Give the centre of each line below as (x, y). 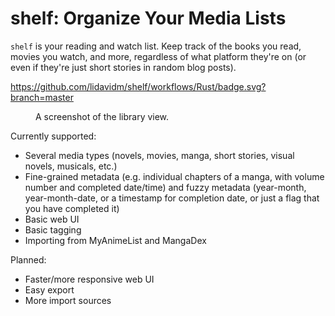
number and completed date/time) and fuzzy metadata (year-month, (165, 187)
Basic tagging (53, 229)
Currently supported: (53, 136)
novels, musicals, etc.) (71, 166)
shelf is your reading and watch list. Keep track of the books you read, (156, 46)
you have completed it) (72, 208)
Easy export (49, 289)
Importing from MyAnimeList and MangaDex (115, 240)
